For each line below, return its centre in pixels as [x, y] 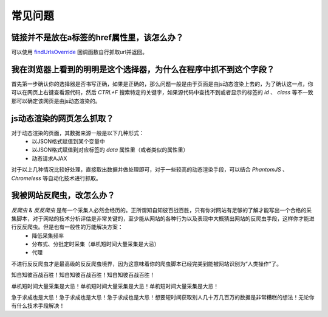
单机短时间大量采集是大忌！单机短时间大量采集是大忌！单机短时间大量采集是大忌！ [115, 286]
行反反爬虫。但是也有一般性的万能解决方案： [67, 227]
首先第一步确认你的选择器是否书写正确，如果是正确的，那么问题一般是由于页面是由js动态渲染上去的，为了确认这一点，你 [162, 84]
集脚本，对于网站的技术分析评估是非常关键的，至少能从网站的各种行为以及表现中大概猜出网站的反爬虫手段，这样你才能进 [163, 218]
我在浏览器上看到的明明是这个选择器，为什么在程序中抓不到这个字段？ [143, 69]
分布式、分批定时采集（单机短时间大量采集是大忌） [96, 244]
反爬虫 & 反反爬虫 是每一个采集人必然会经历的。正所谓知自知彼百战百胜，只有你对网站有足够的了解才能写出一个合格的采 [162, 210]
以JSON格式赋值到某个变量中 [69, 141]
